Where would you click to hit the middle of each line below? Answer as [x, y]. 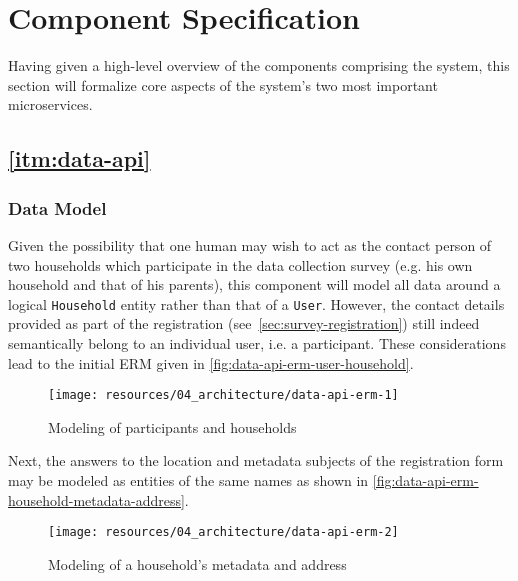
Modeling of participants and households [172, 426]
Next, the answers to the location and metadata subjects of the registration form [256, 460]
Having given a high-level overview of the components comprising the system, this [259, 65]
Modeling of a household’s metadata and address [197, 563]
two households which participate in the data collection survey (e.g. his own [240, 264]
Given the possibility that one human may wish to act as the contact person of [250, 244]
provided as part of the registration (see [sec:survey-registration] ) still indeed [244, 323]
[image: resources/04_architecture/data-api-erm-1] [223, 395]
